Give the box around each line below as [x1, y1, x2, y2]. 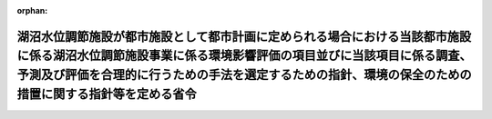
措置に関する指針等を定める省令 [16, 86, 197, 102]
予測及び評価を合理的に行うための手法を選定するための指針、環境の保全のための [16, 67, 472, 82]
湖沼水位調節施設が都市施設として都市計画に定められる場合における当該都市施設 [16, 28, 472, 45]
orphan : [16, 5, 48, 15]
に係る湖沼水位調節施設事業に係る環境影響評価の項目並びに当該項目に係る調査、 [16, 48, 472, 64]
